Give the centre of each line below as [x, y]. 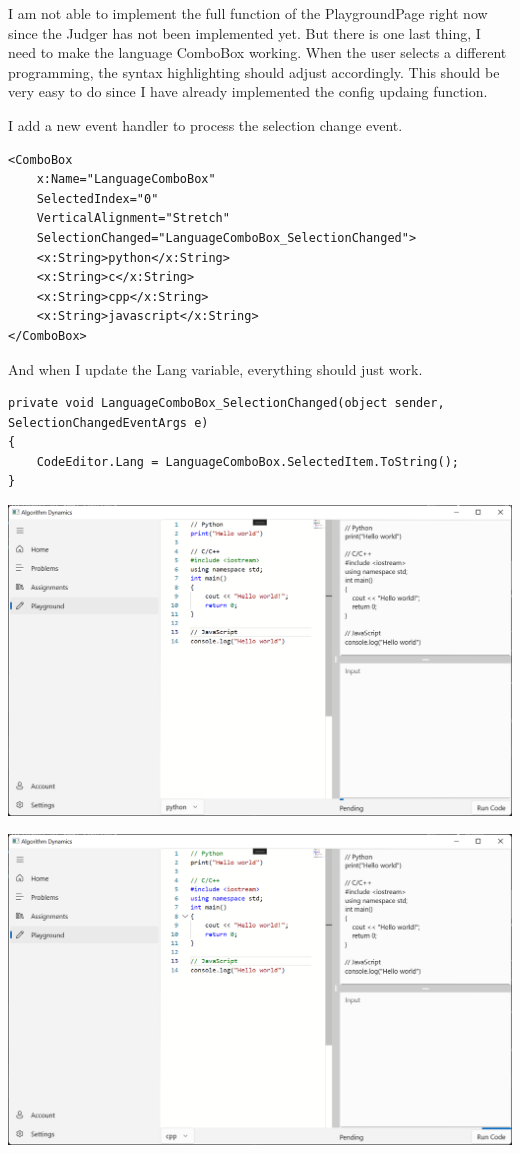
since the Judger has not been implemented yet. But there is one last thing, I [244, 32]
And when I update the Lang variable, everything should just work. [215, 368]
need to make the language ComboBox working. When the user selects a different [257, 52]
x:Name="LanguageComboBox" [126, 179]
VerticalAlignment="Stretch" [133, 218]
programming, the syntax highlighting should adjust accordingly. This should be [254, 71]
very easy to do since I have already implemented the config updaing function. [248, 91]
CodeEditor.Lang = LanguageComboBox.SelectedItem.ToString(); [248, 461]
